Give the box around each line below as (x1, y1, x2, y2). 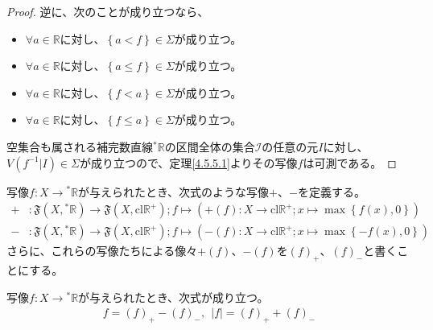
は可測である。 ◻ (303, 154, 397, 171)
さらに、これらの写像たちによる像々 (6, 242, 198, 259)
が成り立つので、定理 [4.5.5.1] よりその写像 (79, 154, 298, 171)
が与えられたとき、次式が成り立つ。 (78, 288, 269, 305)
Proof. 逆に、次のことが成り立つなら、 (6, 3, 209, 19)
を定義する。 (297, 183, 365, 200)
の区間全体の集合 (164, 138, 255, 155)
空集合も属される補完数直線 (6, 138, 153, 155)
